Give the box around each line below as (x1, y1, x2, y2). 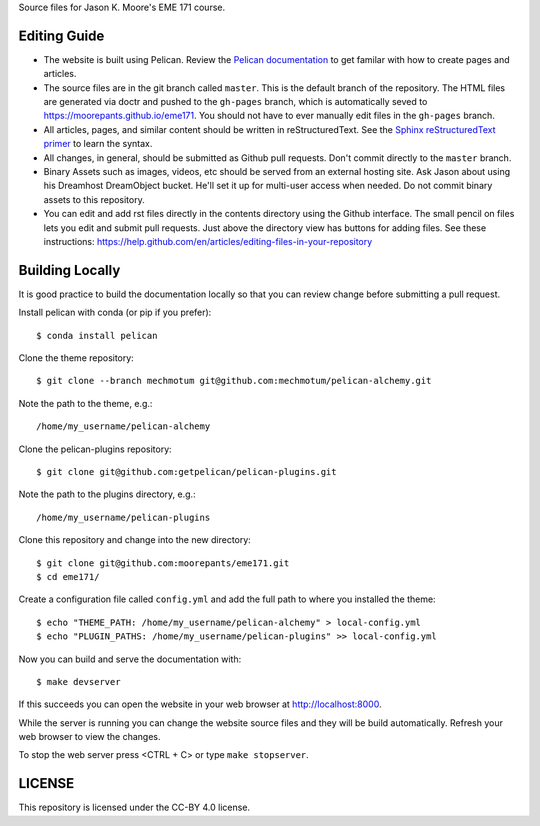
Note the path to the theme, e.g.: (18, 397, 153, 409)
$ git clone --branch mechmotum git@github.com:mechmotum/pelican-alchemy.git (36, 375, 432, 387)
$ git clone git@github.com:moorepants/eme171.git (36, 557, 290, 569)
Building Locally (18, 261, 121, 279)
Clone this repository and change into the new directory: (18, 534, 252, 546)
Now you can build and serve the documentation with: (18, 653, 242, 665)
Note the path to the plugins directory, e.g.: (18, 488, 196, 500)
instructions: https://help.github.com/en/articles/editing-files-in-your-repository (43, 235, 373, 247)
